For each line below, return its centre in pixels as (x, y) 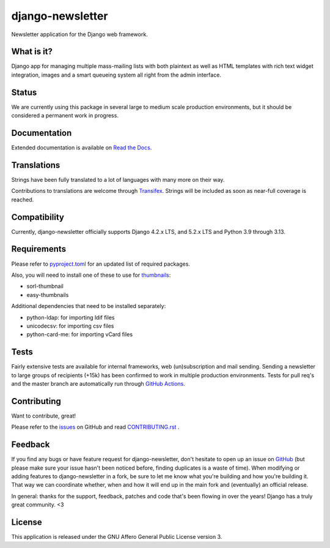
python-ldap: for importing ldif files (71, 317)
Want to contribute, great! (44, 416)
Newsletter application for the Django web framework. (79, 34)
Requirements (39, 249)
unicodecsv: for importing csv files (70, 326)
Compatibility (38, 217)
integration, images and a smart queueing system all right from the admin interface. (116, 75)
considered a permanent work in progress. (65, 116)
